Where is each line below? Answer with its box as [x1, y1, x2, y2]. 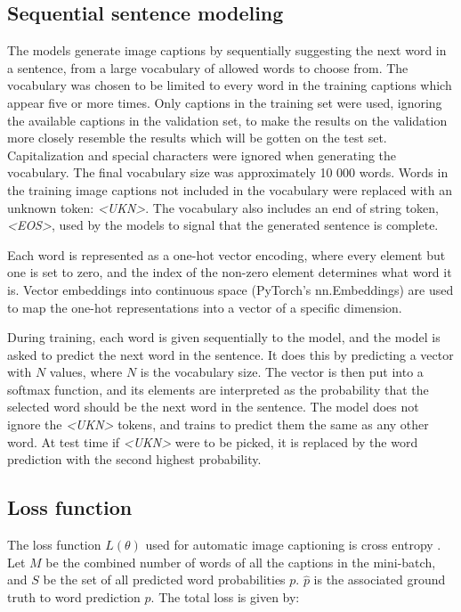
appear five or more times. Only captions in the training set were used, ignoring [7, 93, 442, 111]
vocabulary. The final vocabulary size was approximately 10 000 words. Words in [7, 163, 449, 182]
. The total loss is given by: [150, 587, 300, 606]
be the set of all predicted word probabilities [43, 570, 286, 589]
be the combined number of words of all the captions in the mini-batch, [45, 552, 436, 571]
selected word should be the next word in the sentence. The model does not [7, 397, 419, 416]
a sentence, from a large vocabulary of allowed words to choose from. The [7, 58, 408, 77]
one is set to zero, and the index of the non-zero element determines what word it [7, 263, 452, 282]
